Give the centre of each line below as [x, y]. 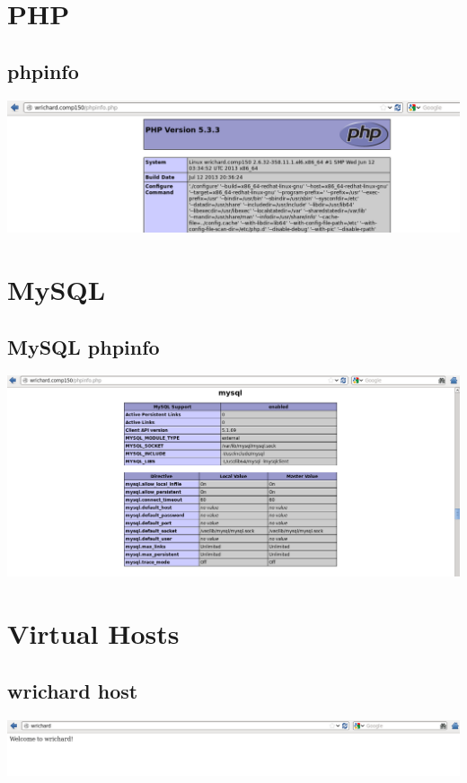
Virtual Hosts [93, 633]
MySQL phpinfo [84, 346]
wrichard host [73, 690]
